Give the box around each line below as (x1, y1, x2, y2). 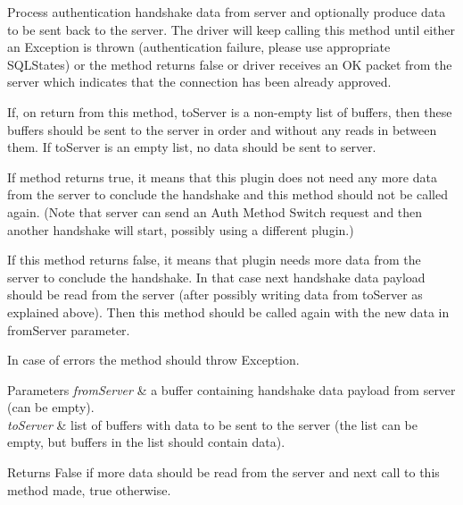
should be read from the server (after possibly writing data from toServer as (7, 285, 423, 304)
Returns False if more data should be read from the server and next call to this (7, 463, 440, 482)
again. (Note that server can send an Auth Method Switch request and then (7, 202, 423, 221)
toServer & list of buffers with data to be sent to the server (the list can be (7, 415, 418, 433)
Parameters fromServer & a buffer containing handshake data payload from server (7, 380, 456, 399)
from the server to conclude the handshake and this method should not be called (7, 185, 448, 204)
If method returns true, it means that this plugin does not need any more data (7, 167, 437, 186)
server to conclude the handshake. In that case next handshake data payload (7, 267, 426, 286)
